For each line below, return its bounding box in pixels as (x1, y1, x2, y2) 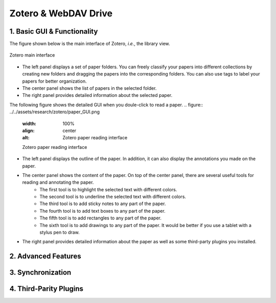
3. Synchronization (9, 268, 72, 277)
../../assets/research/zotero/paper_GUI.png (9, 109, 100, 115)
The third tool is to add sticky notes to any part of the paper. (39, 200, 166, 207)
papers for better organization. (22, 78, 87, 84)
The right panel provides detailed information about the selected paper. (22, 92, 173, 98)
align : (22, 128, 35, 134)
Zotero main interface (9, 52, 55, 58)
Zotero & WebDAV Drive (9, 8, 112, 19)
